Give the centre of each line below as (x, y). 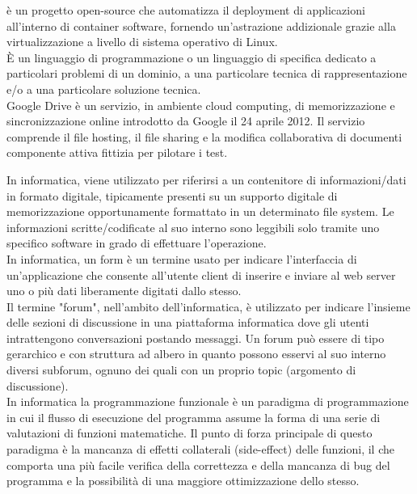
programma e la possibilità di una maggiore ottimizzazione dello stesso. (183, 481)
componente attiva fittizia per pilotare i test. (117, 152)
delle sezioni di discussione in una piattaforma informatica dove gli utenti (188, 322)
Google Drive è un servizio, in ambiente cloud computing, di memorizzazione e (201, 105)
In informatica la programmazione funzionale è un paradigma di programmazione (208, 401)
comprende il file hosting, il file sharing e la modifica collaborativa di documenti (204, 136)
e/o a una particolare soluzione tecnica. (104, 89)
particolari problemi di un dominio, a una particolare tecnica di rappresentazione (207, 73)
